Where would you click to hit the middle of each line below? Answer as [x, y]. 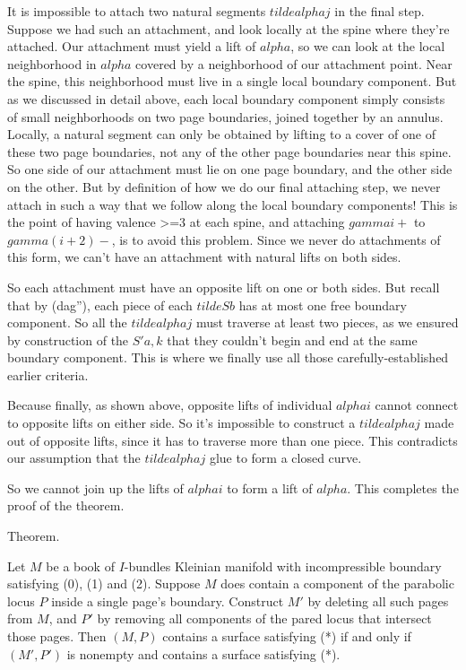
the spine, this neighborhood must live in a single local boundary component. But [232, 81]
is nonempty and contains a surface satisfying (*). [203, 653]
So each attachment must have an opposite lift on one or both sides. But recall [224, 287]
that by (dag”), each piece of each [100, 305]
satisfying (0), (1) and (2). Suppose [104, 583]
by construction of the [68, 339]
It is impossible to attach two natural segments [137, 11]
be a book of [80, 566]
